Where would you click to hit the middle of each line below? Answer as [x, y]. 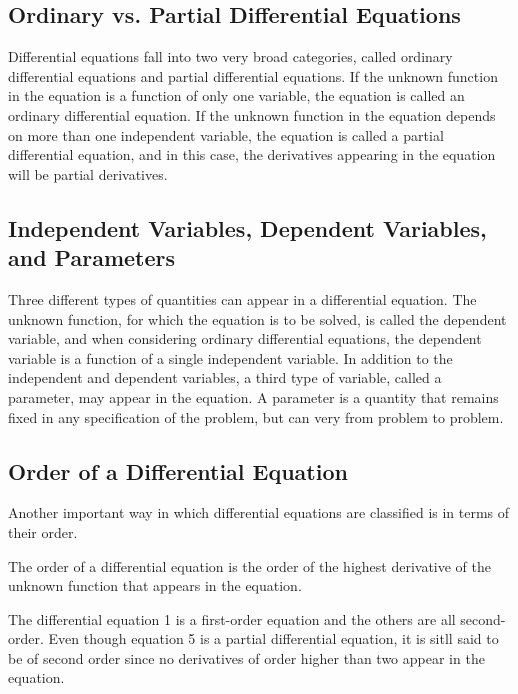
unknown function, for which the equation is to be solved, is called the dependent [257, 318]
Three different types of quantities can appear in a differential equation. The [242, 298]
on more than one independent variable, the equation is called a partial [226, 134]
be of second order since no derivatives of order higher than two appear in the [246, 657]
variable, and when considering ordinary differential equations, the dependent [245, 338]
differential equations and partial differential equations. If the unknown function [253, 75]
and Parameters [92, 257]
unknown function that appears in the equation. [155, 585]
